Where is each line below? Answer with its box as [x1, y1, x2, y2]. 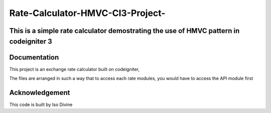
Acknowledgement [9, 88, 70, 97]
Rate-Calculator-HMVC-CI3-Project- [9, 7, 166, 18]
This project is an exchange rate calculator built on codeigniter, [9, 66, 140, 72]
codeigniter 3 [9, 37, 52, 45]
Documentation [9, 53, 59, 61]
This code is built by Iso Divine [9, 101, 73, 107]
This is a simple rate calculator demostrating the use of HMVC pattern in [9, 26, 240, 35]
